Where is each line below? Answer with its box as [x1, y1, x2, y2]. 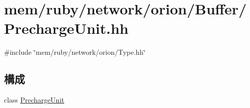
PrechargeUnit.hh [4, 18, 128, 38]
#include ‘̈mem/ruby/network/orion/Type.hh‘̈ [4, 47, 146, 57]
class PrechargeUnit [4, 95, 64, 105]
